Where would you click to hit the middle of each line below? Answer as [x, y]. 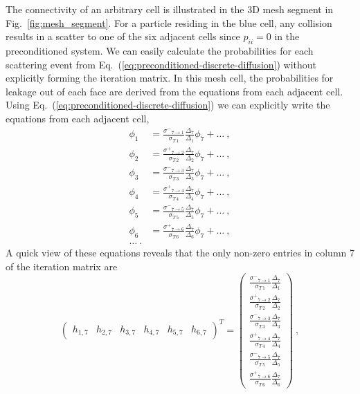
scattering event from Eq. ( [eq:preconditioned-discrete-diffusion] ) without [161, 64]
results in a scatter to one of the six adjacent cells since [123, 36]
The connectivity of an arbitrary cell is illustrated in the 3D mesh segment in [170, 9]
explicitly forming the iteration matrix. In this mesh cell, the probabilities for [170, 78]
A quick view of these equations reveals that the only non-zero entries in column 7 [180, 253]
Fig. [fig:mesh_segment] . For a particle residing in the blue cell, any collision [169, 22]
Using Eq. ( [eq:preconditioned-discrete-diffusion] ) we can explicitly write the [168, 105]
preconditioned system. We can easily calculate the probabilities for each [160, 50]
